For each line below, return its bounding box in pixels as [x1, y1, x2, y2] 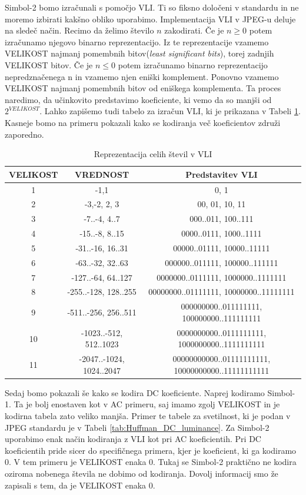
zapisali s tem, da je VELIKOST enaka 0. [5, 479, 155, 491]
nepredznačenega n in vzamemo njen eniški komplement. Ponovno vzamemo [5, 70, 279, 82]
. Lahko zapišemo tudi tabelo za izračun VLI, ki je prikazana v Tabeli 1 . [39, 105, 301, 117]
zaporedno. [5, 128, 44, 140]
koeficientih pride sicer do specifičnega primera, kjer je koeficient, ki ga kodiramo [5, 444, 297, 456]
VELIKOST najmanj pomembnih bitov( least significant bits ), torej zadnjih [5, 47, 274, 59]
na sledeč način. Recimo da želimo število [5, 24, 154, 36]
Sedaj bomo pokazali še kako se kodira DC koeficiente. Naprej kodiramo [5, 386, 265, 398]
